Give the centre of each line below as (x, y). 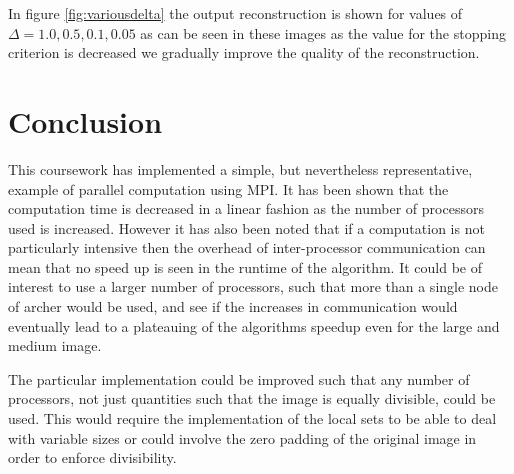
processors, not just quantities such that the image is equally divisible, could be (252, 398)
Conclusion (85, 120)
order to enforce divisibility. (92, 457)
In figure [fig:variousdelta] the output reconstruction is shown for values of (235, 13)
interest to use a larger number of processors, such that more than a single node (253, 286)
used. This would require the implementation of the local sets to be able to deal (252, 418)
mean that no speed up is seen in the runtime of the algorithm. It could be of (245, 266)
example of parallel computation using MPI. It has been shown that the (228, 188)
